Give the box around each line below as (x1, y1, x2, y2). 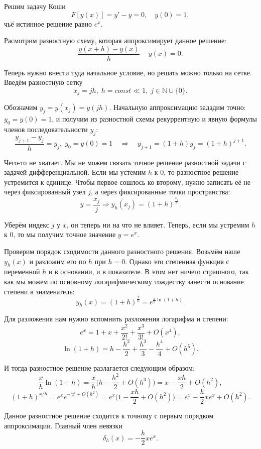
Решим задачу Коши (4, 1, 66, 11)
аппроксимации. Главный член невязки (4, 420, 122, 430)
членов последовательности (4, 124, 88, 135)
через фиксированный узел (4, 186, 86, 197)
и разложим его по (29, 256, 86, 266)
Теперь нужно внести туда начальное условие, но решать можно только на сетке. (4, 67, 252, 77)
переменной (4, 266, 40, 277)
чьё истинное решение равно (4, 18, 92, 29)
